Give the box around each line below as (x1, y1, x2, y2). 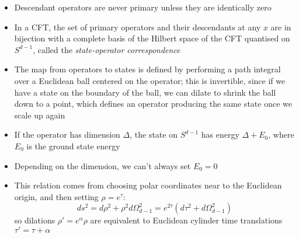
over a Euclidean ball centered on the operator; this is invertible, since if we (14, 74, 286, 86)
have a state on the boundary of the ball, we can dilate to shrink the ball (14, 86, 276, 98)
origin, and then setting (14, 190, 99, 202)
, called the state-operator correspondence (33, 43, 180, 55)
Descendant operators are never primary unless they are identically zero (14, 1, 272, 13)
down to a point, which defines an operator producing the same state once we (14, 97, 292, 110)
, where (268, 128, 294, 141)
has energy (201, 128, 239, 141)
